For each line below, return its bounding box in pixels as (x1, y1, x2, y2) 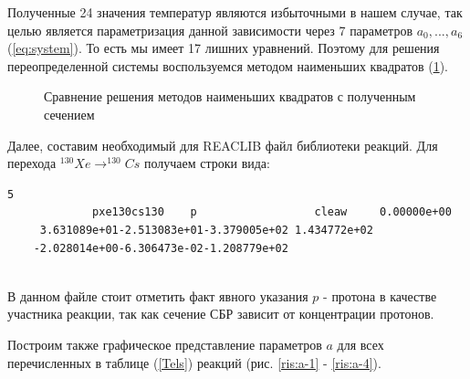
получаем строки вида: (143, 153, 270, 173)
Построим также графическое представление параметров (7, 334, 322, 353)
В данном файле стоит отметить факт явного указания (7, 286, 308, 305)
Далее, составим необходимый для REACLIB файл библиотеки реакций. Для (7, 135, 438, 154)
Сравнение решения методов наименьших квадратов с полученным (44, 87, 416, 106)
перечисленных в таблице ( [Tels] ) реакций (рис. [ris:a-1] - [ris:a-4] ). (7, 353, 381, 372)
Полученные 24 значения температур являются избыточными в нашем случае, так (7, 3, 463, 21)
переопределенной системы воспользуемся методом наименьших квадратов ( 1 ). (7, 56, 448, 75)
